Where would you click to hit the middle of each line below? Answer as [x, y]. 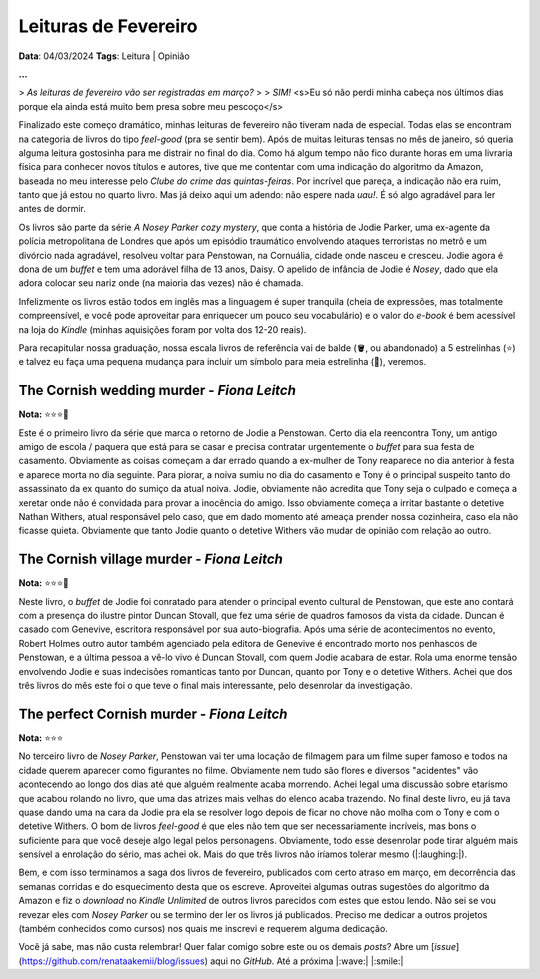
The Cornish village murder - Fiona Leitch [151, 559]
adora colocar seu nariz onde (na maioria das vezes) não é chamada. [161, 283]
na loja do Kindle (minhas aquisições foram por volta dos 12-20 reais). [162, 329]
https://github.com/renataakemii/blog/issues [113, 961]
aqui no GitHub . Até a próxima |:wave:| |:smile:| [307, 961]
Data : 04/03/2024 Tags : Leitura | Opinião [104, 56]
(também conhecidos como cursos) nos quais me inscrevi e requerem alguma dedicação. [203, 929]
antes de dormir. [52, 209]
